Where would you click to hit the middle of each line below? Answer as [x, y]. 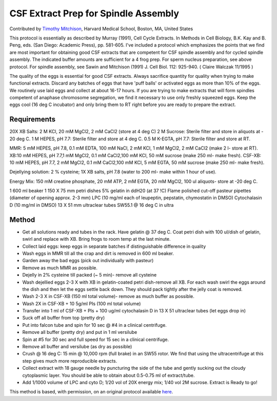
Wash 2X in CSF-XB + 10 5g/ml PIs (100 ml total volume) [82, 303]
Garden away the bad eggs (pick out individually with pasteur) [88, 261]
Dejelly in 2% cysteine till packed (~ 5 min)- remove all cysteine [90, 275]
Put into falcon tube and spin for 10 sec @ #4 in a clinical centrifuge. [94, 325]
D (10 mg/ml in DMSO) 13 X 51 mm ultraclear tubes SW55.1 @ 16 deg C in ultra [92, 205]
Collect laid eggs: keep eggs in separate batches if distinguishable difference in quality [114, 246]
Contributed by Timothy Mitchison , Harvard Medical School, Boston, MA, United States [101, 29]
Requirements [33, 120]
